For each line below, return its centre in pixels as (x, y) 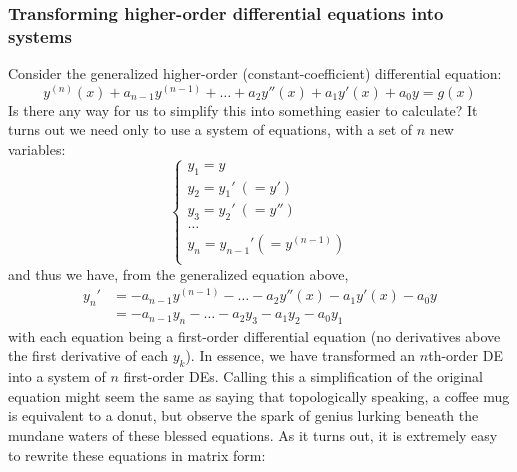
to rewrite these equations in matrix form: (137, 454)
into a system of (57, 376)
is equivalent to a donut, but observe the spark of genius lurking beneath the (243, 415)
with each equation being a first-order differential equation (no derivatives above (254, 335)
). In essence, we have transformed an (300, 355)
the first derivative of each (88, 355)
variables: (37, 148)
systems (40, 35)
